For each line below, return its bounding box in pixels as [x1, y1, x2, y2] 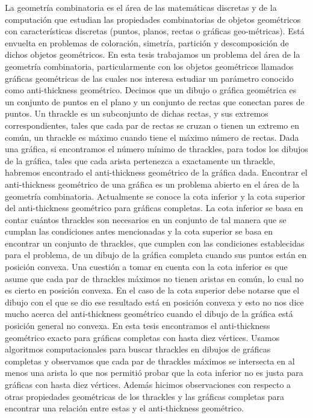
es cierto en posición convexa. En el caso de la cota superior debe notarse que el [5, 284, 300, 297]
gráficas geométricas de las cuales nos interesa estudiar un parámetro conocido [5, 72, 294, 84]
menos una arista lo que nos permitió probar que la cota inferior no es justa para [5, 366, 303, 379]
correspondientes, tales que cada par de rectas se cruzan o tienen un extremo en [5, 118, 300, 131]
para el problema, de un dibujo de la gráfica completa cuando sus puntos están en [5, 248, 307, 261]
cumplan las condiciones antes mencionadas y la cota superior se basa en [5, 225, 273, 238]
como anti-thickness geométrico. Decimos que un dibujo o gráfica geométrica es [5, 84, 297, 96]
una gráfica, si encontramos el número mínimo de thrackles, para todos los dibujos [5, 143, 308, 155]
